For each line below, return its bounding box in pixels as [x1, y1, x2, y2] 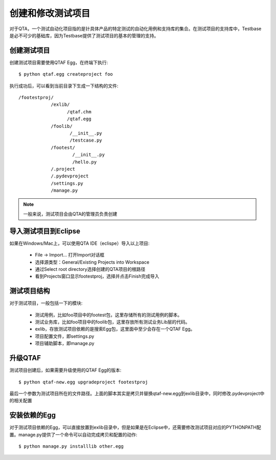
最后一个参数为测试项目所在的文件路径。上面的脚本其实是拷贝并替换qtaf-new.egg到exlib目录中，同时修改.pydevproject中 [9, 390, 265, 396]
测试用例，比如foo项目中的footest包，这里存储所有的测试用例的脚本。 [35, 312, 182, 318]
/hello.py [72, 159, 97, 165]
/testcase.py [70, 137, 102, 143]
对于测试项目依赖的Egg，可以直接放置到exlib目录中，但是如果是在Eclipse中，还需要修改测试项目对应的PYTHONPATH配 [9, 424, 261, 430]
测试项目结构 [9, 287, 50, 295]
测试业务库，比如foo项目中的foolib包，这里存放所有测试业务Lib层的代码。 [35, 319, 190, 325]
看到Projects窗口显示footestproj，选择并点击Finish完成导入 [35, 273, 159, 280]
